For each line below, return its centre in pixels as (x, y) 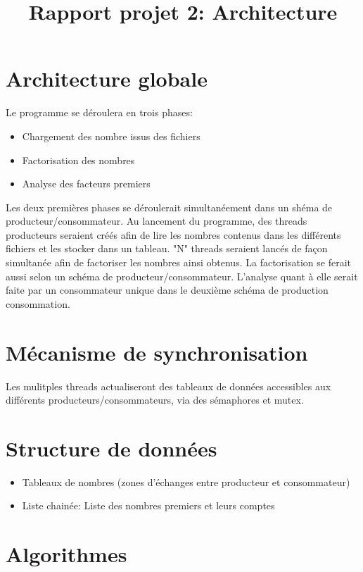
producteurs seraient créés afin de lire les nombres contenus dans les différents (173, 234)
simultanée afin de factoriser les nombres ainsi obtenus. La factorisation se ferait (178, 262)
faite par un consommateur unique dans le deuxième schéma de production (167, 290)
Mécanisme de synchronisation (157, 352)
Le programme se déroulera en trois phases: (99, 112)
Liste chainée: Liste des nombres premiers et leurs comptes (148, 505)
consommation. (38, 303)
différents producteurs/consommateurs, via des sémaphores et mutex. (155, 400)
